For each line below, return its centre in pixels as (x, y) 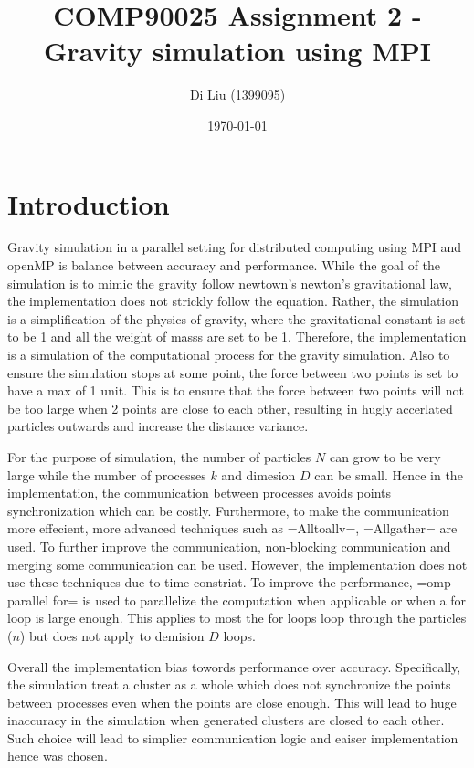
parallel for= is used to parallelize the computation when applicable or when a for (237, 600)
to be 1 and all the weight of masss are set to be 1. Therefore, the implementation (237, 337)
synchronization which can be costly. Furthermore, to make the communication (228, 510)
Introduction (89, 203)
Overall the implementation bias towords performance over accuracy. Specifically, (234, 666)
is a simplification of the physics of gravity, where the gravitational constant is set (237, 318)
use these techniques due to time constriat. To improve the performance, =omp (229, 582)
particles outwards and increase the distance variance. (158, 426)
